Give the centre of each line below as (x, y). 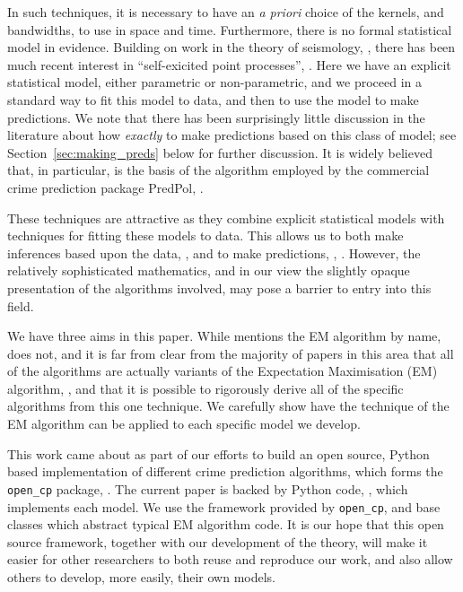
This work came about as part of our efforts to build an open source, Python (218, 453)
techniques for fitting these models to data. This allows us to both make (205, 235)
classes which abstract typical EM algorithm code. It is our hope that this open (226, 524)
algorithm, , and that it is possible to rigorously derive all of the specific (205, 388)
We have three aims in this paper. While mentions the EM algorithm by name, (224, 336)
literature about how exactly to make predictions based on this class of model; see (232, 135)
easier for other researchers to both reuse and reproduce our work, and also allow (230, 559)
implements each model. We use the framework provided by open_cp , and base (224, 506)
